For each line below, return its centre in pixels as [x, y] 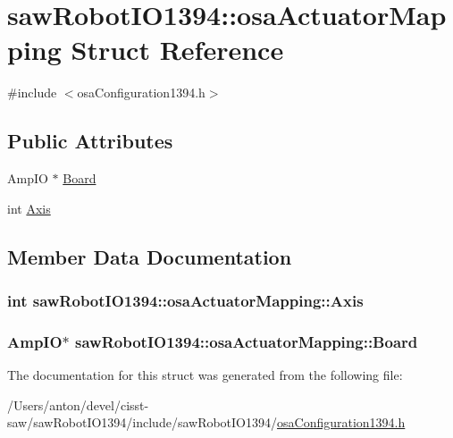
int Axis [29, 208]
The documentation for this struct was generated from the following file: [205, 375]
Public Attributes [90, 141]
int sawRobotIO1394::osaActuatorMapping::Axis [185, 300]
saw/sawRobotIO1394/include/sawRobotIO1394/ [143, 422]
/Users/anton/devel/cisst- [78, 404]
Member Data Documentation [150, 256]
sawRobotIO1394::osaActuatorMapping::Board [247, 341]
